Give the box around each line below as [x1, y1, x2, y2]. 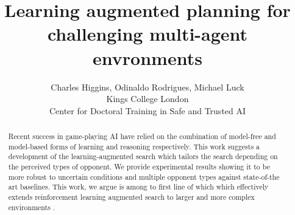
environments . [8, 202, 55, 212]
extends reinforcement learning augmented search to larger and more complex [8, 192, 255, 202]
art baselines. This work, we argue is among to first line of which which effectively [8, 182, 269, 192]
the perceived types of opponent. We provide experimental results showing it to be [8, 162, 270, 172]
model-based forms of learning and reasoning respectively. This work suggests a [8, 141, 260, 151]
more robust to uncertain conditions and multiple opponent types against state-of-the [8, 171, 280, 182]
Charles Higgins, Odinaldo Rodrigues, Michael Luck [51, 80, 244, 93]
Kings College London [106, 92, 189, 105]
